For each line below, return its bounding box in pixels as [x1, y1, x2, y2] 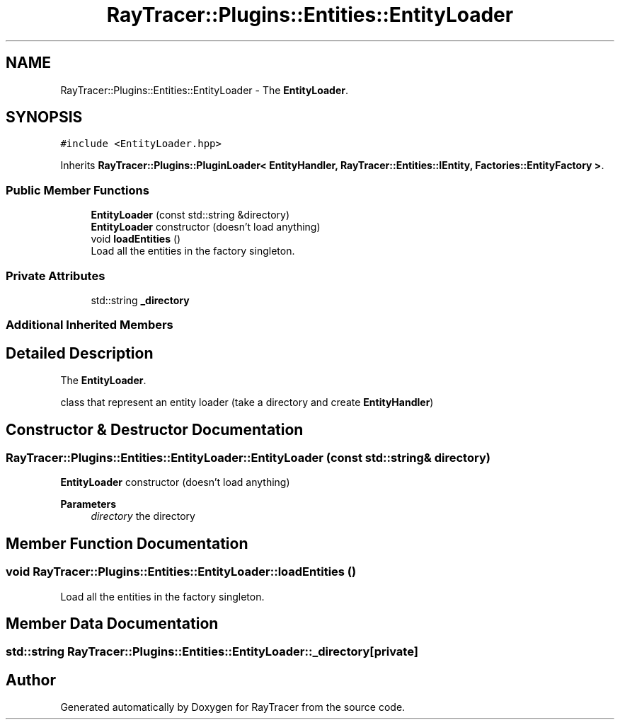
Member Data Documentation [6, 615, 219, 633]
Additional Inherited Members [6, 318, 173, 332]
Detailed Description [6, 344, 154, 362]
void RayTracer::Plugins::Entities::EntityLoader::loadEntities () [6, 564, 357, 579]
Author [6, 671, 56, 689]
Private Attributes [6, 268, 105, 283]
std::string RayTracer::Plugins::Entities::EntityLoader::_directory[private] [6, 644, 418, 659]
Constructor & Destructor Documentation [6, 420, 304, 439]
